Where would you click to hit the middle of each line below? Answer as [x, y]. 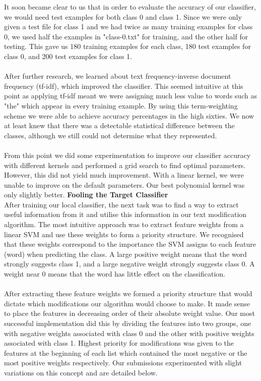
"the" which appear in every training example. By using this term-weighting [121, 105]
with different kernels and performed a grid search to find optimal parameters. [125, 165]
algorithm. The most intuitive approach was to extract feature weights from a [124, 224]
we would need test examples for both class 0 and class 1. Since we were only [123, 16]
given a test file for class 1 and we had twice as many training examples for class [128, 26]
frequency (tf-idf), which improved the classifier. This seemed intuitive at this [124, 86]
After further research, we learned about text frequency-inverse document [118, 76]
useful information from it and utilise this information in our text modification [125, 214]
